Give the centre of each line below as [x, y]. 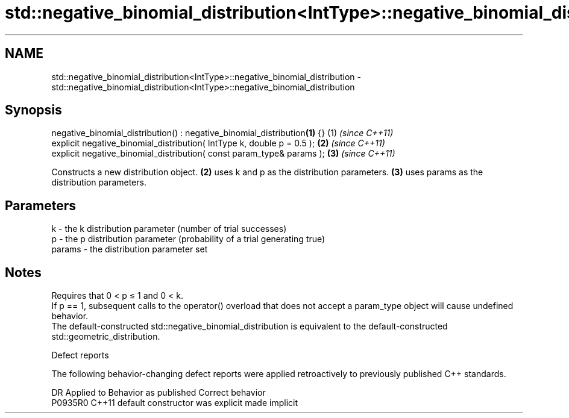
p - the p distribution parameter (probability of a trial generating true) [188, 239]
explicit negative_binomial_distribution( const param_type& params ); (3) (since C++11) [223, 154]
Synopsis [33, 110]
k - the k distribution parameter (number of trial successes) [169, 229]
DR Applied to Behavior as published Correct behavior [159, 393]
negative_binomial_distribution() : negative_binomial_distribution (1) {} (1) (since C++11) [222, 133]
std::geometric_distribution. [106, 337]
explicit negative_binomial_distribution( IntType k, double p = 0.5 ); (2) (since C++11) [218, 143]
